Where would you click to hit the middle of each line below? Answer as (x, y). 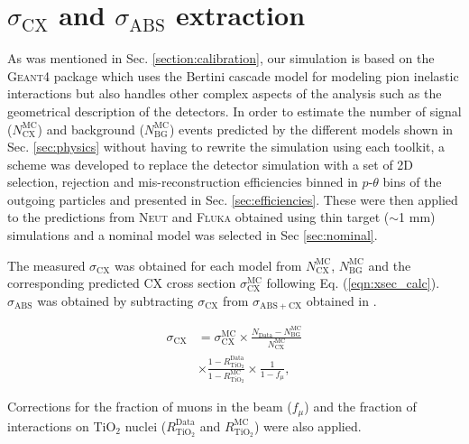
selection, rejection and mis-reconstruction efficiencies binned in (183, 182)
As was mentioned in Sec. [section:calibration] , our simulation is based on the (221, 58)
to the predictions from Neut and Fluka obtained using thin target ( (198, 217)
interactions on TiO (62, 425)
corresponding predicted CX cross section (122, 283)
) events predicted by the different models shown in (311, 129)
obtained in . (341, 300)
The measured (46, 265)
